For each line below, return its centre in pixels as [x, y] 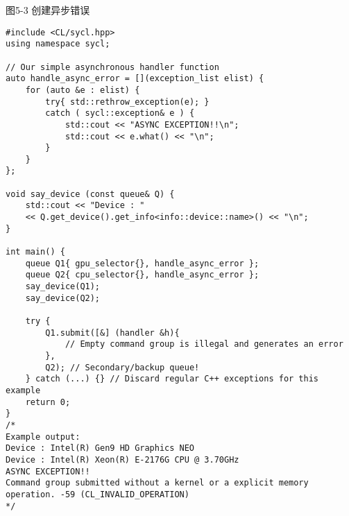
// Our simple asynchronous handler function [112, 67]
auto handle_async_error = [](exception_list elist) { [135, 79]
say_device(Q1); [63, 287]
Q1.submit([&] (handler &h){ [112, 333]
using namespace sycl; [58, 44]
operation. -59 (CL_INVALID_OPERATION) [97, 494]
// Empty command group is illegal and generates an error [204, 344]
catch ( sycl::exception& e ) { [120, 113]
